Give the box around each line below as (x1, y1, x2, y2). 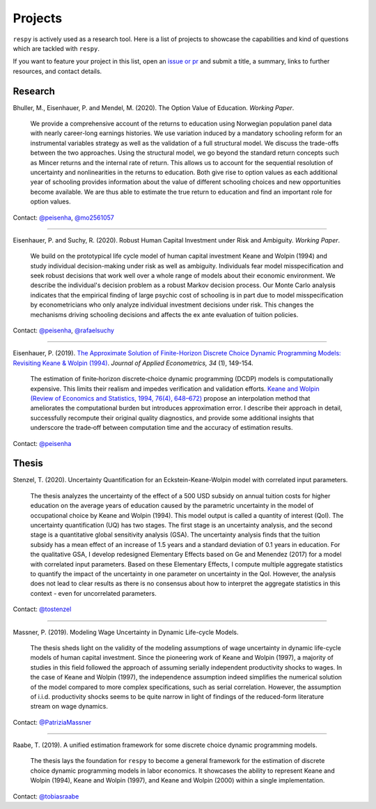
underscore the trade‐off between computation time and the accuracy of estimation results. (30, 424, 293, 432)
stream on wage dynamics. (30, 702, 108, 711)
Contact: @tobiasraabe (13, 792, 79, 801)
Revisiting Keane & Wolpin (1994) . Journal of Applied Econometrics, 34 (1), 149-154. (13, 359, 253, 367)
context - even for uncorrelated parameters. (30, 589, 157, 597)
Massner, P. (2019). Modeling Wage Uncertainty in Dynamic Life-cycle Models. (13, 628, 239, 636)
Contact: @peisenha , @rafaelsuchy (13, 326, 115, 334)
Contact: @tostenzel (13, 605, 72, 613)
